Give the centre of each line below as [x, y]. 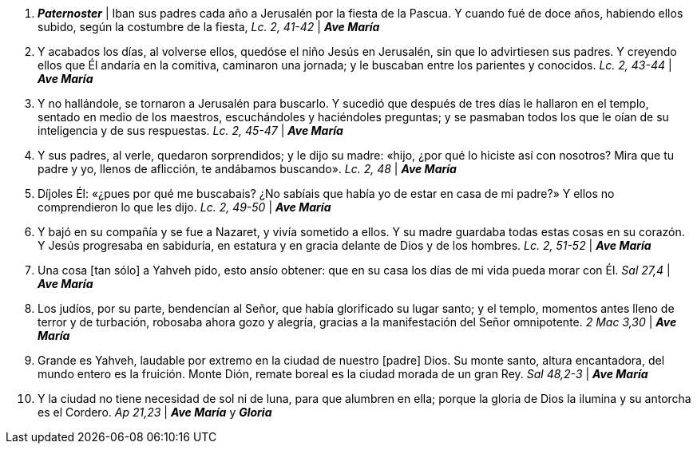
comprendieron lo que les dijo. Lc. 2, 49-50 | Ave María [184, 207]
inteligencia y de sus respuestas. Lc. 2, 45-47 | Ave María [190, 130]
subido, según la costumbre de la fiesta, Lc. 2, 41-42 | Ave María [209, 27]
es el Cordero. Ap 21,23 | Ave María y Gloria [155, 412]
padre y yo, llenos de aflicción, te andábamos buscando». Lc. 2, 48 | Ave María [247, 169]
